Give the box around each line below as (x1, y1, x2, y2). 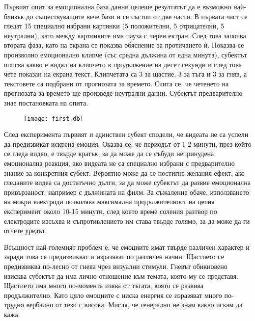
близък (4, 11, 24, 21)
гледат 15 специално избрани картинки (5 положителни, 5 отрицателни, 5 (4, 21, 225, 31)
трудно (4, 299, 24, 310)
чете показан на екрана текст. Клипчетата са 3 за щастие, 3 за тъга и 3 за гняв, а (4, 69, 247, 79)
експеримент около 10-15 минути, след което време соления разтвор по (4, 206, 217, 216)
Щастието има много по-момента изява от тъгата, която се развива (4, 280, 203, 291)
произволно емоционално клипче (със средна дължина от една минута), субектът (4, 49, 247, 59)
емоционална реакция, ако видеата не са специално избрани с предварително (4, 158, 235, 168)
